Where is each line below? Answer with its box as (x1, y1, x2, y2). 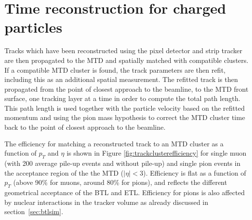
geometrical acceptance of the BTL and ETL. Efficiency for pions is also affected (4, 187, 245, 198)
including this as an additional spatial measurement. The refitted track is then (4, 74, 238, 84)
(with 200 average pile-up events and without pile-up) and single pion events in (4, 158, 241, 168)
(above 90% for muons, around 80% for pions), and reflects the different (13, 177, 227, 187)
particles (4, 17, 62, 37)
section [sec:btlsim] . (4, 206, 63, 217)
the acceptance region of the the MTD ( (4, 167, 124, 178)
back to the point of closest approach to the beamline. (4, 122, 166, 132)
